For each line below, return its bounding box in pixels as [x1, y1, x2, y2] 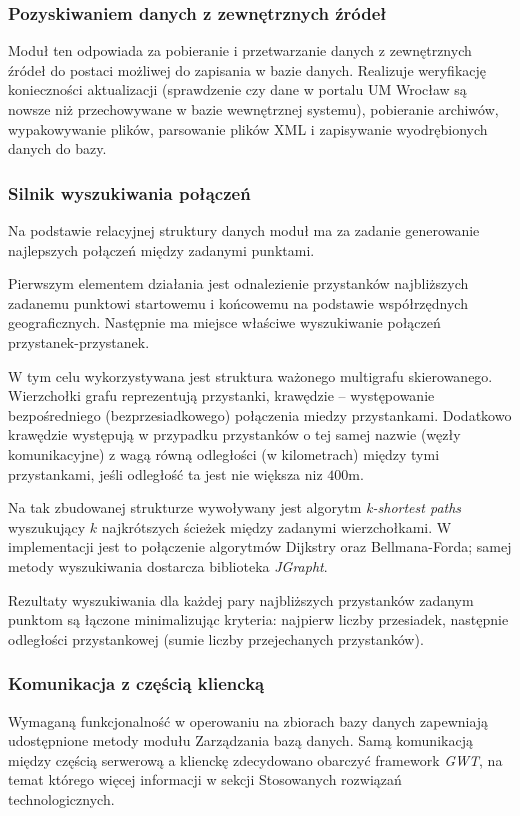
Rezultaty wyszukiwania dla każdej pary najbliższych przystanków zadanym [8, 589, 474, 610]
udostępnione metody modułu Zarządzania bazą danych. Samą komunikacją [8, 730, 473, 751]
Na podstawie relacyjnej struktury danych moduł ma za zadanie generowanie [8, 220, 480, 240]
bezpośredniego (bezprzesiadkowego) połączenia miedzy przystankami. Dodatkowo [8, 404, 512, 425]
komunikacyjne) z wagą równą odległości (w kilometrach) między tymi [8, 443, 440, 464]
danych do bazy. [8, 138, 107, 159]
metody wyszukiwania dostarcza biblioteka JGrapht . [8, 555, 328, 576]
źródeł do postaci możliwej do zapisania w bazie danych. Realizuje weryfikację [8, 59, 486, 80]
